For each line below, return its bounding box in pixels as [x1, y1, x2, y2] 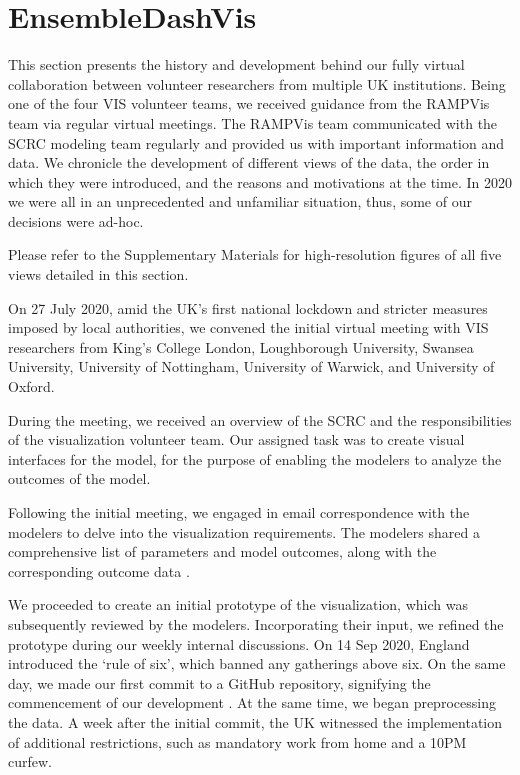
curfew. [8, 751, 52, 772]
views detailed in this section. [8, 264, 189, 285]
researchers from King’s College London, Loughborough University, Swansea [8, 336, 474, 357]
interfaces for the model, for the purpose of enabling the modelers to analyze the [8, 448, 502, 469]
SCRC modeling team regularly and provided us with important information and [8, 132, 504, 153]
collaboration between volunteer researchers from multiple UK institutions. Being [8, 73, 506, 94]
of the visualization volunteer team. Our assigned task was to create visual [8, 429, 465, 450]
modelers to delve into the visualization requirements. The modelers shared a [8, 521, 480, 542]
